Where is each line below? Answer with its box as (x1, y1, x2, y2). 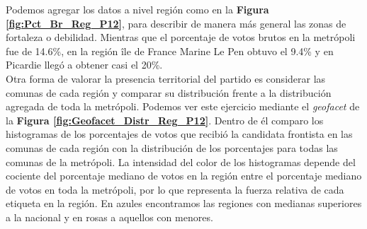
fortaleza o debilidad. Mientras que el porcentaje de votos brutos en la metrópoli (6, 30, 356, 45)
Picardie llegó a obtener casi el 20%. (6, 57, 163, 72)
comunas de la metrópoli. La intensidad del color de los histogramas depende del (6, 154, 356, 169)
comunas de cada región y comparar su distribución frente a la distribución (6, 85, 332, 100)
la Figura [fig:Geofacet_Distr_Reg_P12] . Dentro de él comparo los (6, 112, 324, 127)
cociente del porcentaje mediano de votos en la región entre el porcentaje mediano (6, 168, 362, 183)
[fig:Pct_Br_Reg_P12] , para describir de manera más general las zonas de (6, 16, 346, 30)
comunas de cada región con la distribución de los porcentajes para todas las (6, 140, 338, 155)
